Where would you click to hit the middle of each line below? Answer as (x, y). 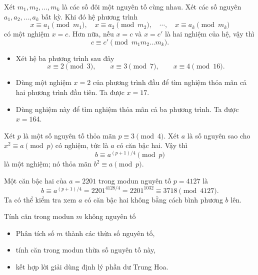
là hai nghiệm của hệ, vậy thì (209, 34)
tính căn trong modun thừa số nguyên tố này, (86, 250)
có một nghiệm (27, 34)
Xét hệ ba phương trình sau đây (65, 58)
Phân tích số (35, 233)
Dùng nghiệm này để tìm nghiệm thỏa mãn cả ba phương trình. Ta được (127, 109)
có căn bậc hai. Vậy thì (152, 145)
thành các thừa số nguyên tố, (110, 233)
